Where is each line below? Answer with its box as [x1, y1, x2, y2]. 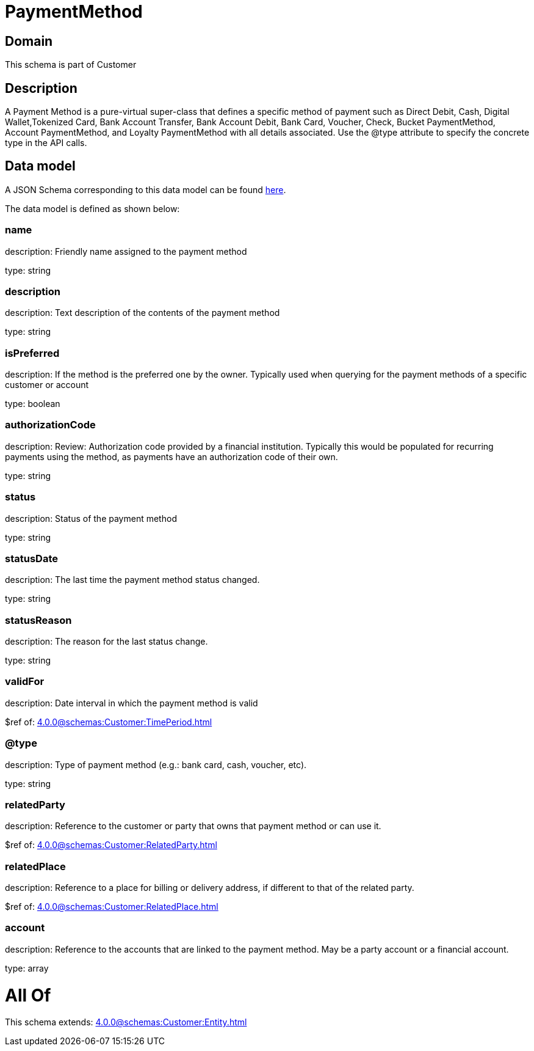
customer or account [5, 379, 89, 390]
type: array [5, 962, 49, 973]
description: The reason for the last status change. [5, 636, 208, 647]
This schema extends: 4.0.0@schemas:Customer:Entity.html [5, 1017, 247, 1028]
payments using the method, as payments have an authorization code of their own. [5, 451, 338, 462]
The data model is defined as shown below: [5, 203, 180, 214]
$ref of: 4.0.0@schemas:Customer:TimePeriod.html [5, 716, 212, 727]
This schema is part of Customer [5, 59, 137, 70]
